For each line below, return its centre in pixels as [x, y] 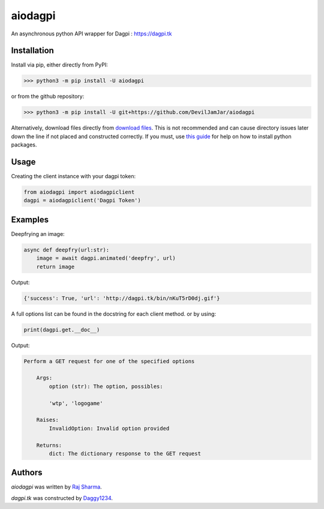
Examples [30, 219]
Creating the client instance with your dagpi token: [73, 176]
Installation [32, 51]
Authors [27, 473]
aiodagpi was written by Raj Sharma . [56, 487]
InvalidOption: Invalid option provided [109, 428]
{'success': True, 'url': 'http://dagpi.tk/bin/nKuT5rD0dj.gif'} [122, 298]
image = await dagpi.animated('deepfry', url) [106, 258]
